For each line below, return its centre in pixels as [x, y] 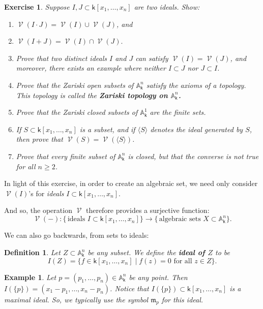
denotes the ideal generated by [197, 129]
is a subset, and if [107, 129]
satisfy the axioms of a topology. [196, 85]
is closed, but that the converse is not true [193, 156]
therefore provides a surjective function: [148, 210]
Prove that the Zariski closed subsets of [77, 112]
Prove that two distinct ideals [61, 58]
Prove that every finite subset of [66, 156]
